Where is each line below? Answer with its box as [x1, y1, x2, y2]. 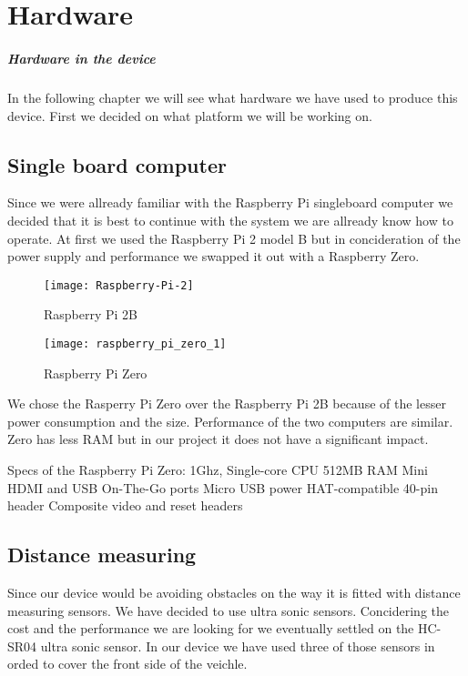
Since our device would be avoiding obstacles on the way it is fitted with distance [7, 582, 461, 601]
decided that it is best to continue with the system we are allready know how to [7, 210, 453, 229]
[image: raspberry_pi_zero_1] [44, 337, 227, 350]
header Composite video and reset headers [7, 496, 243, 515]
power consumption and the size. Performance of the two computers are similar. [7, 411, 453, 430]
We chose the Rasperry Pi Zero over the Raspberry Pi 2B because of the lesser [7, 394, 446, 413]
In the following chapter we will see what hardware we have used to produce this [7, 87, 458, 106]
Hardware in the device [7, 48, 156, 67]
